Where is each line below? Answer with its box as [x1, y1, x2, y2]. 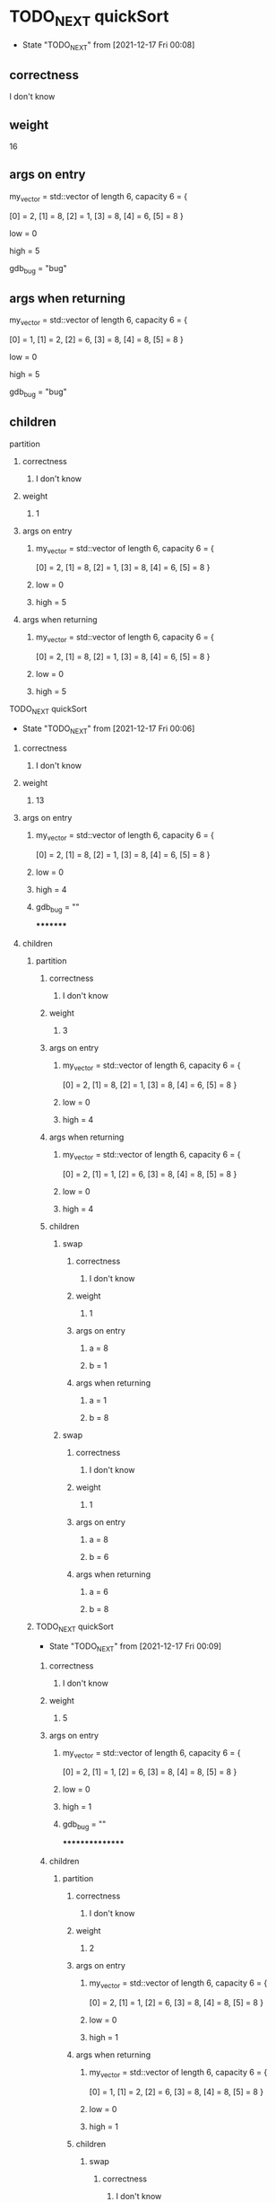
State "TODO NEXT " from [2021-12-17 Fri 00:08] [22, 39, 195, 52]
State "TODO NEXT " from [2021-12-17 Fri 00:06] [22, 723, 195, 735]
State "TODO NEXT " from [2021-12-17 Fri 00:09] [48, 1641, 222, 1653]
